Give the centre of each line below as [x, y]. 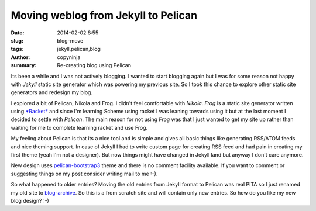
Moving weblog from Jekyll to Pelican [104, 15]
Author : [20, 57]
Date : [18, 33]
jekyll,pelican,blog [79, 49]
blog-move [70, 40]
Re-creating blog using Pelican [94, 65]
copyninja [69, 57]
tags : [17, 49]
